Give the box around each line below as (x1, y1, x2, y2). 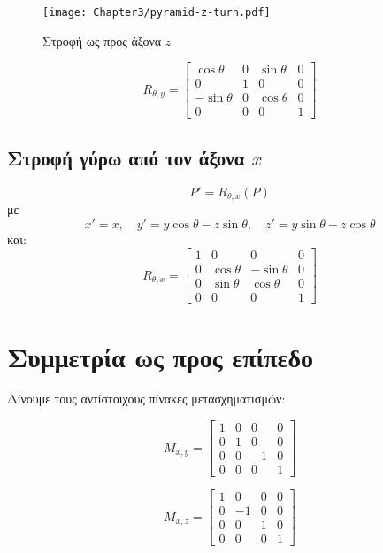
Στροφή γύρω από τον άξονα (7, 143, 245, 171)
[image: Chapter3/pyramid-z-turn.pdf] (42, 6, 271, 19)
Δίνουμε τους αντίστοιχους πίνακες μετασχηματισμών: (7, 389, 286, 408)
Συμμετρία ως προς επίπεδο (7, 338, 314, 374)
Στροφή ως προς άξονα (42, 31, 162, 50)
